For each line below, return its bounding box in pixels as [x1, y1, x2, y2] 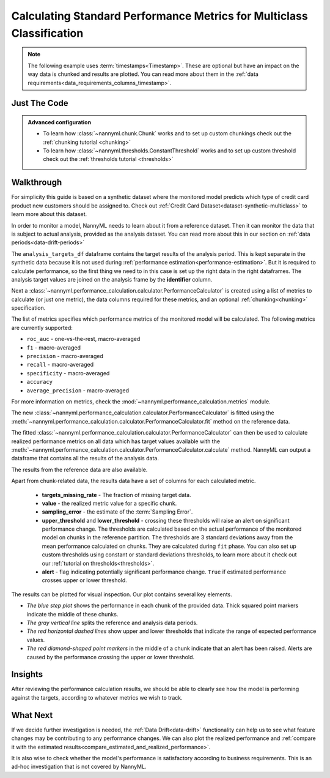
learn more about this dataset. [11, 211, 87, 218]
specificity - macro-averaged [26, 369, 110, 376]
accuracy [26, 378, 53, 386]
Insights [11, 669, 43, 679]
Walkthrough [11, 178, 62, 188]
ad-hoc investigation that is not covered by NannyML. [11, 763, 147, 771]
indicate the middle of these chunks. [26, 610, 119, 618]
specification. [11, 304, 46, 312]
